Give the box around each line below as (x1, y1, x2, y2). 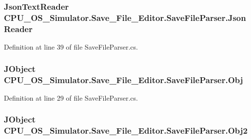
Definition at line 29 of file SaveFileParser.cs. (4, 92, 138, 103)
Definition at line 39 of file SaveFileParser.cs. (4, 42, 138, 52)
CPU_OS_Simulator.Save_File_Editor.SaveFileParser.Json (4, 11, 246, 23)
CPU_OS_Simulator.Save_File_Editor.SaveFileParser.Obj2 (4, 124, 248, 137)
